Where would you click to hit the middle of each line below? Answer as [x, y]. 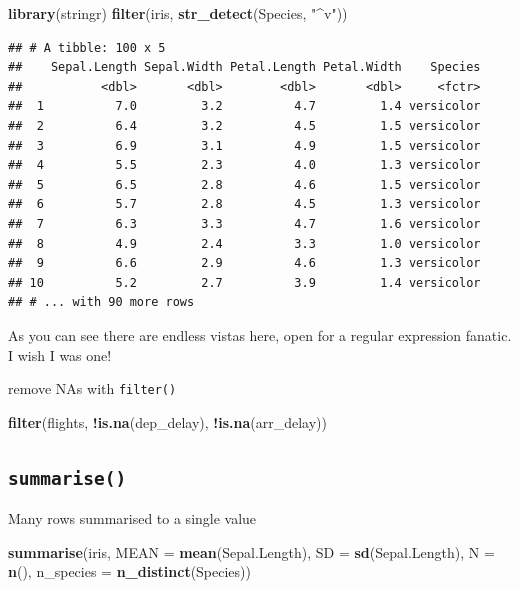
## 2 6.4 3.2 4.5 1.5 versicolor [244, 125]
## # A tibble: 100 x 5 [87, 47]
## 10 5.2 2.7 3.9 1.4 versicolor [244, 282]
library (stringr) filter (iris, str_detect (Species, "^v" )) [178, 13]
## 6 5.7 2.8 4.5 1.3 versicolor [244, 204]
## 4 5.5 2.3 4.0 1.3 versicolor [244, 165]
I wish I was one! [60, 354]
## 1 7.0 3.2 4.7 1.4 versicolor [244, 106]
